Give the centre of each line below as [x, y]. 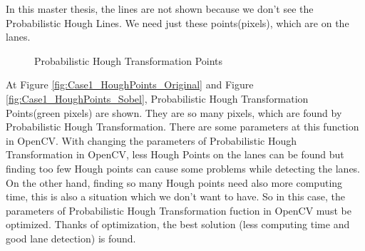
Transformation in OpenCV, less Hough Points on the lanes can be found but [175, 154]
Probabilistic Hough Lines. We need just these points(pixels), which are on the [178, 22]
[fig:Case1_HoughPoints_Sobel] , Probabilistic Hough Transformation [157, 98]
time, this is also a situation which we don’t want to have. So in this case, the [176, 196]
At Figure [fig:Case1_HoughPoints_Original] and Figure [130, 84]
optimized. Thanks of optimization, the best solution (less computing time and [178, 224]
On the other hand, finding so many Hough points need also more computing [174, 182]
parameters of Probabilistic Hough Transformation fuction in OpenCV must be [179, 210]
